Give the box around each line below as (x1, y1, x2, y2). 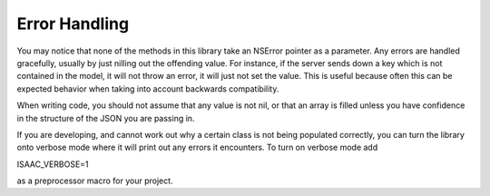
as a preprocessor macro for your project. (16, 175, 173, 186)
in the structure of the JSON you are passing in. (16, 113, 195, 123)
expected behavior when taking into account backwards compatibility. (16, 83, 279, 94)
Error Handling (16, 14, 130, 34)
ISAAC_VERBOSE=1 (16, 159, 90, 170)
